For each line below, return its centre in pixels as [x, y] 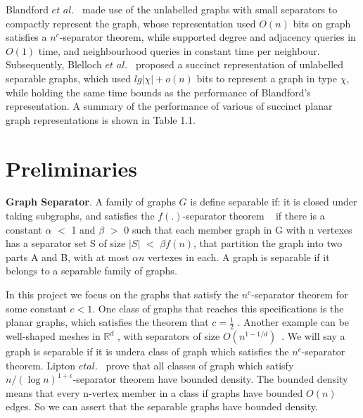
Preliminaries [71, 168]
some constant [36, 308]
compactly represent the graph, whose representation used [131, 23]
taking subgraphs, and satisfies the [80, 216]
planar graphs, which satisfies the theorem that [107, 322]
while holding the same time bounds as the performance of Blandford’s [158, 92]
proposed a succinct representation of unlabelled [240, 64]
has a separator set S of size [66, 243]
